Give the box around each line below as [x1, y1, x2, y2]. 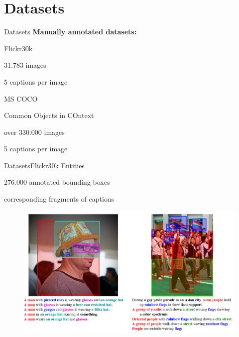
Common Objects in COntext [4, 110, 94, 120]
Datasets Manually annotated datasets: [4, 26, 137, 37]
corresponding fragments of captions [4, 194, 115, 204]
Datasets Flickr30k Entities [4, 160, 85, 170]
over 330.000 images [4, 126, 65, 137]
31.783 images [4, 60, 46, 70]
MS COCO [4, 93, 38, 104]
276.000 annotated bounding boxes [4, 177, 110, 187]
